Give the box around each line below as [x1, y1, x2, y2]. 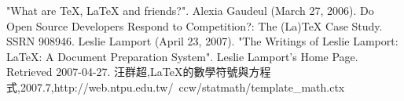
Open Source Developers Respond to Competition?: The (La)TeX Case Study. [6, 17, 383, 34]
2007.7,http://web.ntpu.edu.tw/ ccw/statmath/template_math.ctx [20, 78, 345, 95]
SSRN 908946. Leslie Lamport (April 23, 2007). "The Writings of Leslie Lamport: [6, 33, 398, 49]
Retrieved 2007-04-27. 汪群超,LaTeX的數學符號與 [6, 63, 249, 80]
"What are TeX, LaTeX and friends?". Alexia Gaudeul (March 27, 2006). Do [6, 2, 374, 18]
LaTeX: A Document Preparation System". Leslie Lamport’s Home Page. [6, 48, 358, 64]
